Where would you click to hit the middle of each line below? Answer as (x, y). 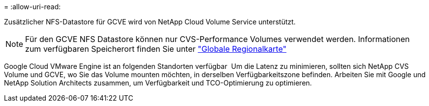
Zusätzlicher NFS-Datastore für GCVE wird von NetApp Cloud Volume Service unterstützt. (150, 22)
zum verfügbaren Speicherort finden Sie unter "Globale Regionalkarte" (156, 49)
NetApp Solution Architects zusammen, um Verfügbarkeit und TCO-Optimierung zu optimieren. (158, 83)
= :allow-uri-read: (32, 7)
